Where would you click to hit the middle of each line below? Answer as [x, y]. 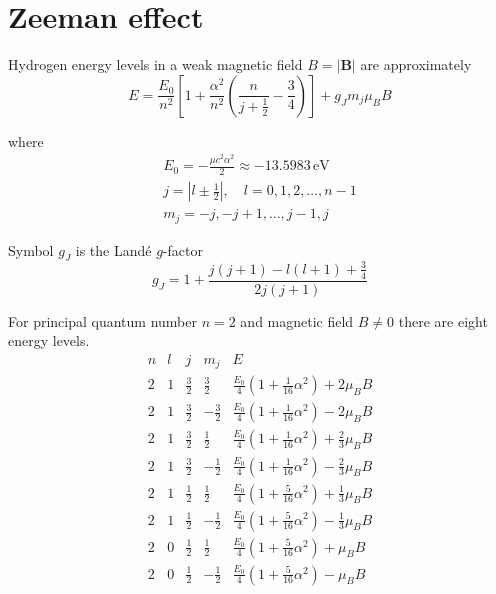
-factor [182, 249]
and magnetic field [297, 320]
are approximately [416, 64]
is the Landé [113, 249]
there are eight [443, 320]
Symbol [31, 249]
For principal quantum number [102, 320]
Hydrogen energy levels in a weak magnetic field [155, 64]
